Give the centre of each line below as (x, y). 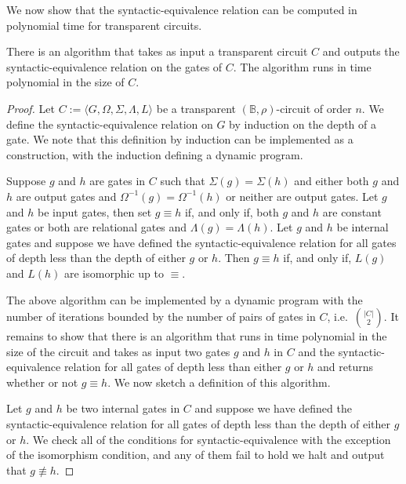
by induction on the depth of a (303, 124)
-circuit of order (314, 108)
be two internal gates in (123, 408)
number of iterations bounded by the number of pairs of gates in (161, 317)
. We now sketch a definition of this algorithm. (219, 382)
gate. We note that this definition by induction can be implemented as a (180, 139)
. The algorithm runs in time (302, 66)
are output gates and (66, 196)
